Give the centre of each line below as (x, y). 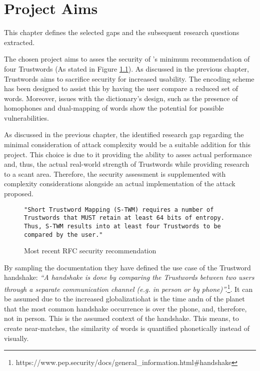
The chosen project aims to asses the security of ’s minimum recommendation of (127, 59)
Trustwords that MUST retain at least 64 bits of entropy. (124, 218)
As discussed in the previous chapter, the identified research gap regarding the (124, 134)
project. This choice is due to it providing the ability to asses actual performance (128, 154)
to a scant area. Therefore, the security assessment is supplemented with (115, 173)
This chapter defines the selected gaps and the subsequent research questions (122, 32)
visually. (16, 338)
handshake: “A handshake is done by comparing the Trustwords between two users (129, 277)
